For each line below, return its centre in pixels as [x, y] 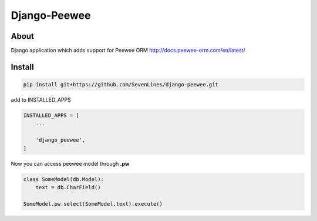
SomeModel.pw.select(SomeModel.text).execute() [93, 204]
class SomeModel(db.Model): [63, 179]
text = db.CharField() [68, 187]
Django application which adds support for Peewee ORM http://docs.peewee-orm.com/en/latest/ [128, 51]
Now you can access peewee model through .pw [70, 163]
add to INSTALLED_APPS [41, 100]
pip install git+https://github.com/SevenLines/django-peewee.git [121, 85]
